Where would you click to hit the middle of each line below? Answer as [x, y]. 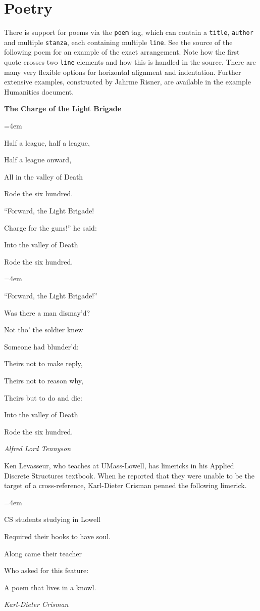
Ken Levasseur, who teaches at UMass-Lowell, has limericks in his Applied [119, 465]
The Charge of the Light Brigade [63, 108]
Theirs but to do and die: [43, 397]
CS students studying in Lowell [52, 519]
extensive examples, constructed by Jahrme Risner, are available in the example [127, 82]
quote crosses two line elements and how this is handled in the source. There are [130, 62]
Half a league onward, [38, 160]
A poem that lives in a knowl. [50, 587]
